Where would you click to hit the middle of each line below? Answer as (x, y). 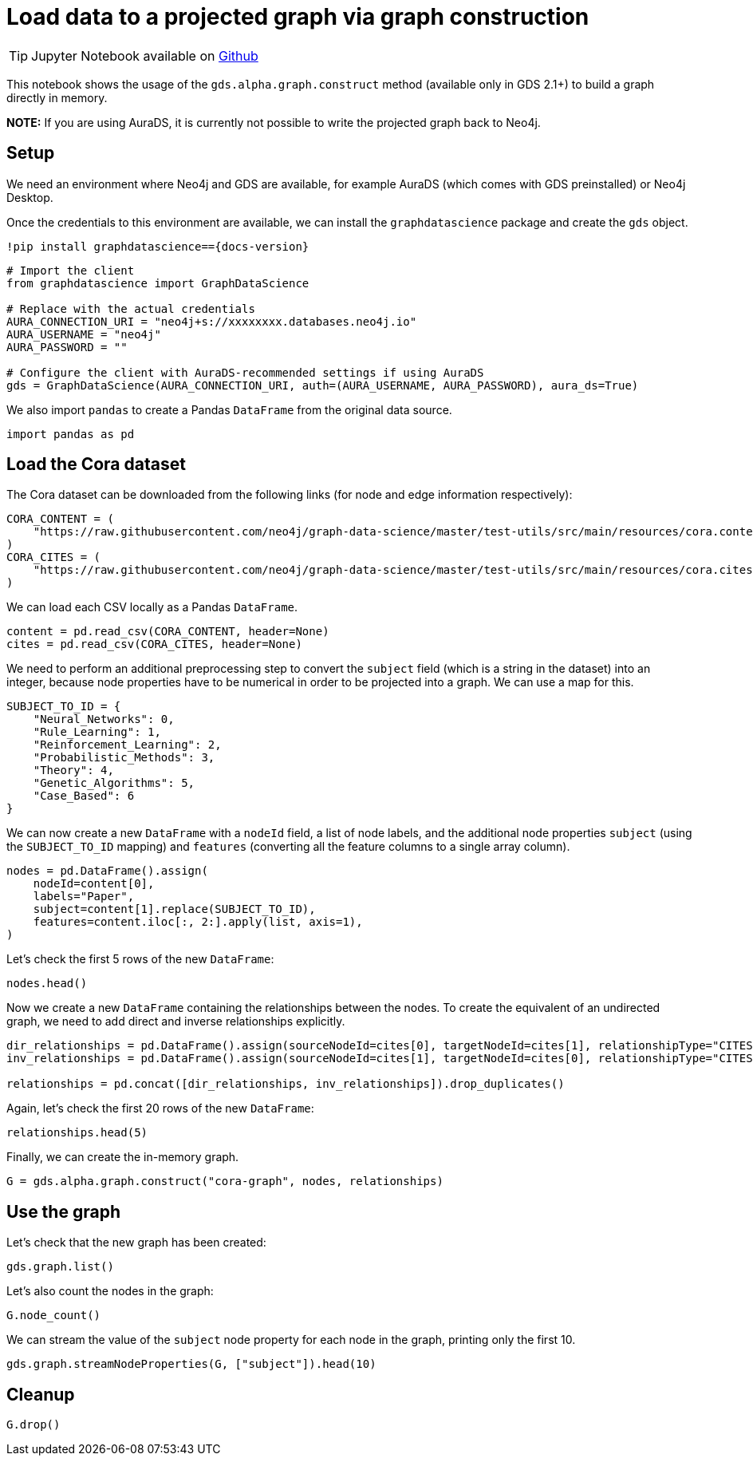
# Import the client (71, 270)
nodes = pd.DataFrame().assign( (107, 871)
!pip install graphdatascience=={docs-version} (158, 246)
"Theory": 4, (73, 771)
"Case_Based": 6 (84, 796)
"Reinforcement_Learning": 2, (127, 745)
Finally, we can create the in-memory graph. (123, 1157)
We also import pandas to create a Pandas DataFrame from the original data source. (229, 409)
